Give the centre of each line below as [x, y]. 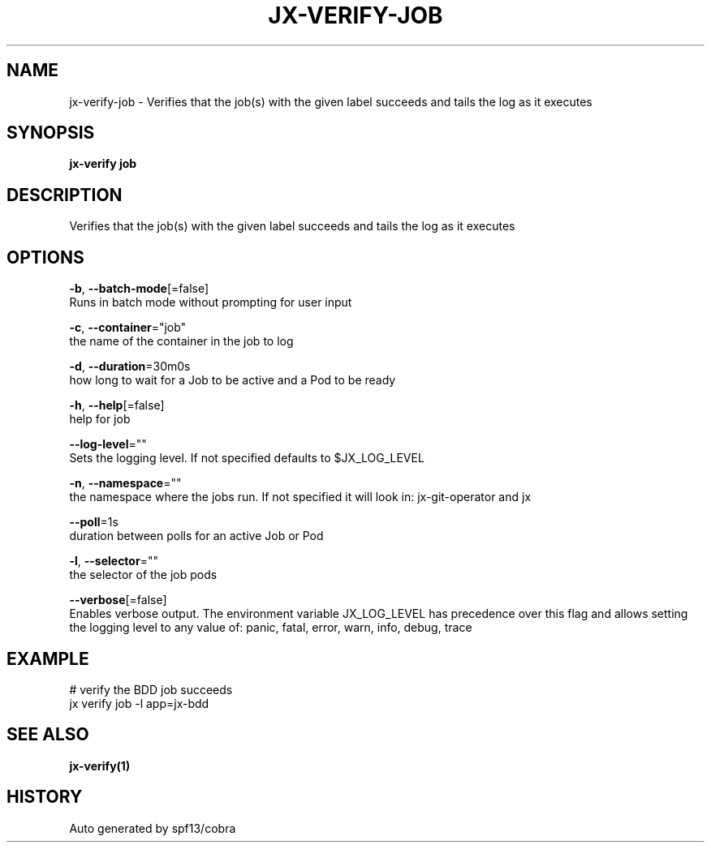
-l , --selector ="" [114, 561]
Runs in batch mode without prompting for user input [211, 302]
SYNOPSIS [51, 133]
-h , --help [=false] [117, 405]
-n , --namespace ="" [125, 483]
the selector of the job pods [143, 575]
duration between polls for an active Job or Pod [196, 536]
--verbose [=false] [118, 600]
